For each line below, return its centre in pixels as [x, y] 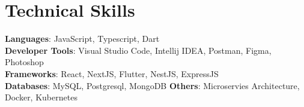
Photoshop [24, 62]
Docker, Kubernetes [41, 97]
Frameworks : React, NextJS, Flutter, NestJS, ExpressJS [112, 73]
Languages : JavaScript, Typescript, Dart [82, 39]
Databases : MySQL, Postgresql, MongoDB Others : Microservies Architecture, [152, 85]
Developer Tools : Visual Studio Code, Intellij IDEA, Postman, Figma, [138, 50]
